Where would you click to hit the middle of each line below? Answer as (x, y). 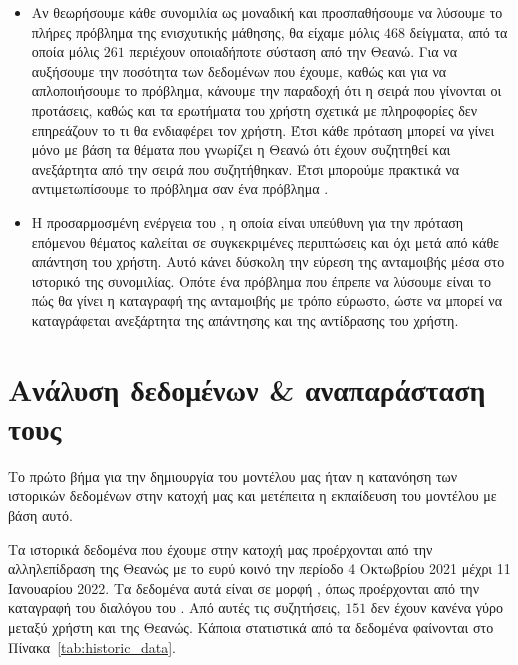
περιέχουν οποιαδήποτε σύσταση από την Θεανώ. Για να (293, 51)
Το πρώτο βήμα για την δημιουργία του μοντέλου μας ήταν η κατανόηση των (233, 475)
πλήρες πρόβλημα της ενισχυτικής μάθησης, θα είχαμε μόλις (205, 31)
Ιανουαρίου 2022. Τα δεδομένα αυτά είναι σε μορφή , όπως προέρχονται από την (243, 587)
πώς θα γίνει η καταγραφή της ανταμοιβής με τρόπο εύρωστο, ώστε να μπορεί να (266, 300)
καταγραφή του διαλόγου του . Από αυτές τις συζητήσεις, (174, 607)
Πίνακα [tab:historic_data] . (92, 646)
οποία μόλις (65, 51)
